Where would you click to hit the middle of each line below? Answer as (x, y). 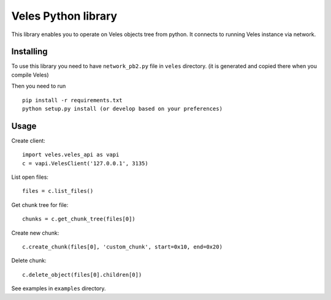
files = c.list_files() (58, 191)
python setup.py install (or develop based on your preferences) (123, 109)
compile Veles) (30, 75)
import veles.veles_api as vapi (71, 155)
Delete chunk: (29, 261)
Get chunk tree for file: (40, 204)
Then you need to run (39, 86)
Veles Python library (64, 16)
